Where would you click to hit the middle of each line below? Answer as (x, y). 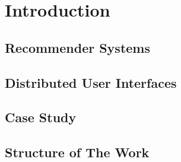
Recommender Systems (78, 47)
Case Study (41, 117)
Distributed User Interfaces (91, 82)
